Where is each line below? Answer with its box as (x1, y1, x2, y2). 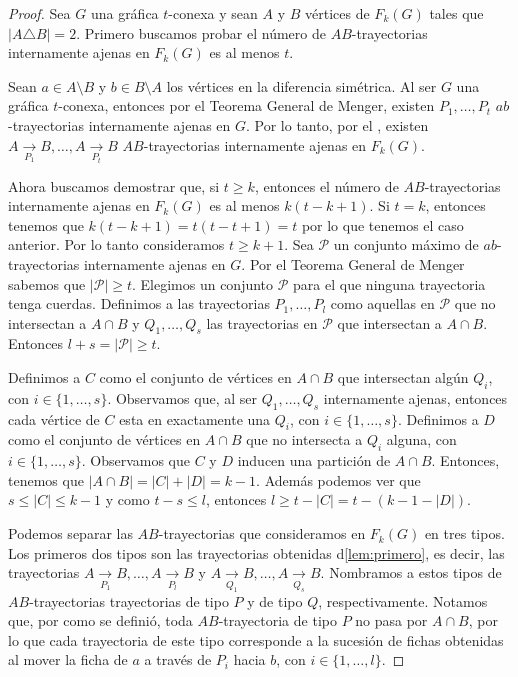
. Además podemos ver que (256, 469, 421, 490)
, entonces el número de (254, 175, 399, 196)
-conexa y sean (168, 3, 258, 23)
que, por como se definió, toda (8, 610, 193, 631)
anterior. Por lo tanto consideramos (8, 234, 225, 255)
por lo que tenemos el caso (301, 214, 464, 235)
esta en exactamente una (119, 408, 271, 429)
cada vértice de (8, 408, 100, 429)
